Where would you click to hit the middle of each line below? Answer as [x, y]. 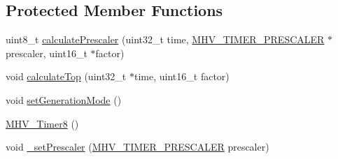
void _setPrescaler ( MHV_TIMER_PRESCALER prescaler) [138, 147]
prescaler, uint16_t [47, 53]
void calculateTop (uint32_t [66, 76]
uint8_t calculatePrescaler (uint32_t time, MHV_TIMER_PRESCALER [165, 39]
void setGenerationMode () [64, 99]
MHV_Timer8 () [42, 123]
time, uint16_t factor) [182, 76]
